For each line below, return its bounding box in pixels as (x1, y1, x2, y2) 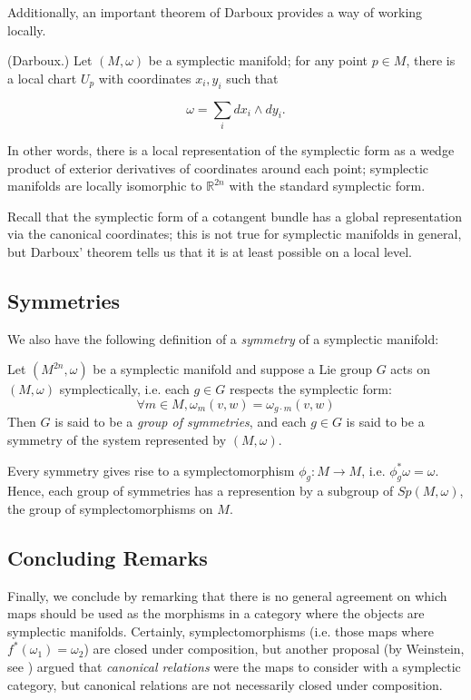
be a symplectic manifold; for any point (148, 51, 368, 70)
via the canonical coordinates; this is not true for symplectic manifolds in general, (7, 224, 462, 243)
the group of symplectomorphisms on (7, 498, 213, 518)
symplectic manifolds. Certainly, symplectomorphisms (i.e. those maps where (7, 621, 435, 640)
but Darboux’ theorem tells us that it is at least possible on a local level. (7, 242, 412, 261)
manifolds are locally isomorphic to (7, 176, 202, 195)
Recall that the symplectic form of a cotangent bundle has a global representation (7, 206, 463, 225)
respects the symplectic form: (229, 380, 392, 399)
